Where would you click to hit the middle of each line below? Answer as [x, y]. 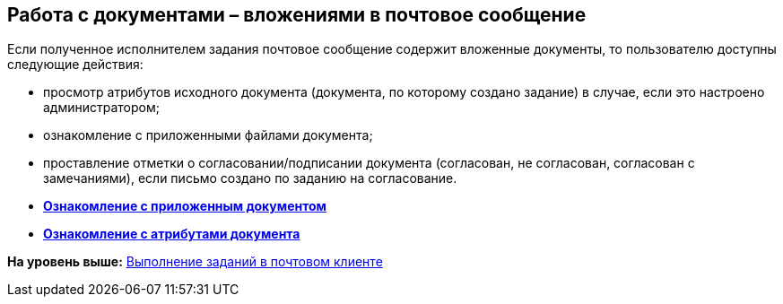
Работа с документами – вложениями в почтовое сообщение [297, 15]
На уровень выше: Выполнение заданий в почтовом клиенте [195, 262]
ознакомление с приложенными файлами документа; [208, 135]
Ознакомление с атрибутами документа [172, 234]
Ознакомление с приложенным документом [185, 206]
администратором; [101, 108]
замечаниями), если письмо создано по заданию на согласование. [250, 178]
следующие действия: [75, 65]
